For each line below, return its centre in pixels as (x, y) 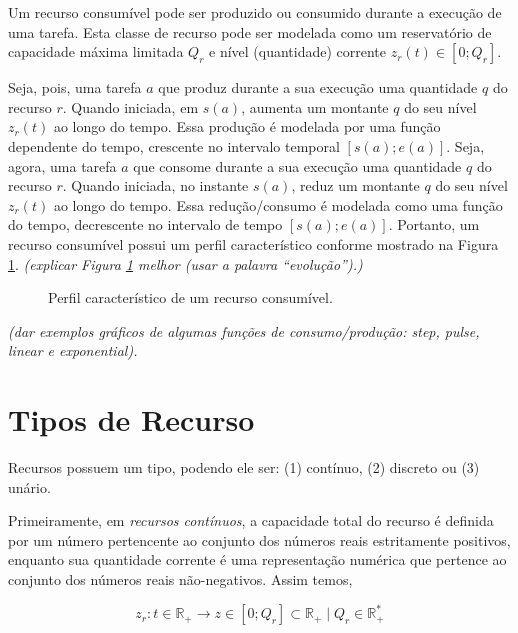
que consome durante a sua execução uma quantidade (297, 165)
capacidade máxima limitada (96, 51)
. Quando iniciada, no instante (155, 185)
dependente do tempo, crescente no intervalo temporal (174, 145)
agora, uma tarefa (62, 165)
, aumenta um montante (315, 106)
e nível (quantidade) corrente (298, 51)
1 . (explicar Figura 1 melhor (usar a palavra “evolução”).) (185, 263)
